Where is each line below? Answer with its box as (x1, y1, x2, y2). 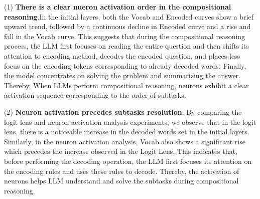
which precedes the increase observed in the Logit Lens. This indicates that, (4, 146, 237, 156)
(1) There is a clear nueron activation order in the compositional (4, 2, 231, 12)
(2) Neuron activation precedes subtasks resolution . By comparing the (4, 106, 242, 117)
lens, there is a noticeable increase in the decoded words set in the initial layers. (4, 126, 249, 137)
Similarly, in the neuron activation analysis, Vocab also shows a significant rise (4, 136, 245, 146)
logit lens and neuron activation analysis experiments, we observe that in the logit (4, 116, 256, 127)
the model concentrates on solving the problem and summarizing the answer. (4, 70, 241, 81)
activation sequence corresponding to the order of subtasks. (4, 90, 186, 100)
